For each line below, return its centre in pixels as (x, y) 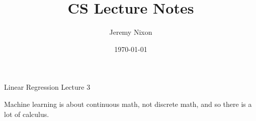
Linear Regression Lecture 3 (47, 87)
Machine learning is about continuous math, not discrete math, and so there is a (128, 104)
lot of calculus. (27, 114)
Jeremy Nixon (131, 32)
